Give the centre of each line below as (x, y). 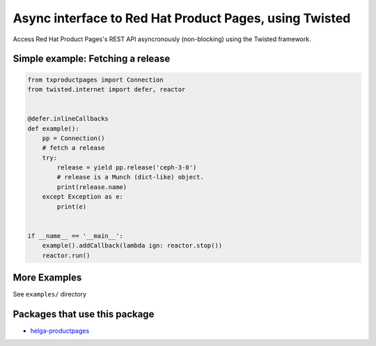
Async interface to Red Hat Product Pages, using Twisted (182, 18)
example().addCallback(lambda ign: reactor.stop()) (132, 246)
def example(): (53, 128)
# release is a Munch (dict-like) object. (131, 177)
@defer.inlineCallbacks (68, 119)
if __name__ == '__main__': (75, 236)
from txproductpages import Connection (95, 80)
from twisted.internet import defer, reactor (107, 89)
